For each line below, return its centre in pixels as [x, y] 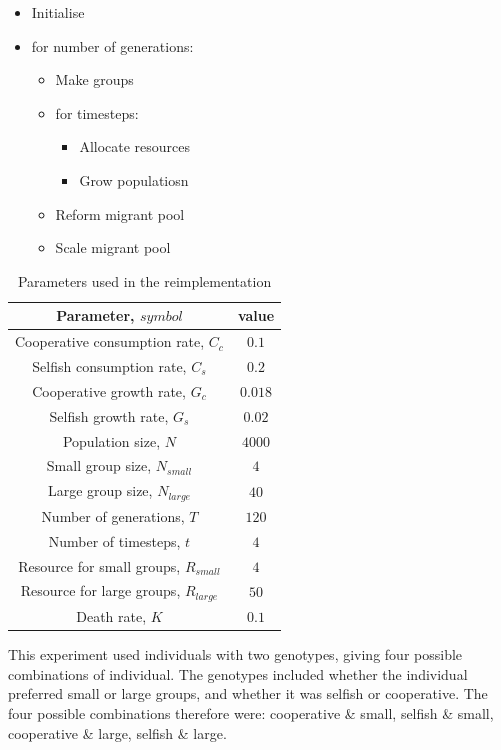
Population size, [111, 440]
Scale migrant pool [113, 247]
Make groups [94, 79]
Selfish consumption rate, [109, 366]
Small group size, [99, 465]
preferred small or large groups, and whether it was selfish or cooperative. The [248, 693]
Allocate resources [135, 146]
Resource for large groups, [100, 590]
